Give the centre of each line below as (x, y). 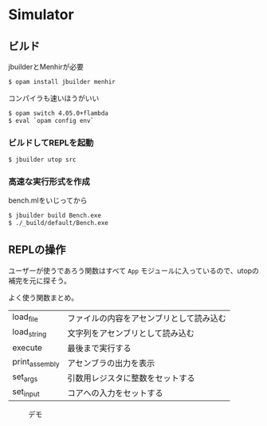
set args (25, 377)
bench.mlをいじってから (48, 200)
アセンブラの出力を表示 (111, 363)
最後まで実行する (99, 348)
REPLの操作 (37, 250)
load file (25, 318)
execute (27, 347)
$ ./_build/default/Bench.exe (59, 223)
